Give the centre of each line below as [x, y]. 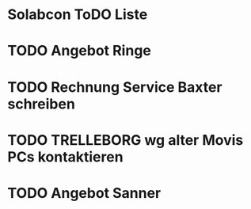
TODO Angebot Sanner [84, 193]
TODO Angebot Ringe [79, 51]
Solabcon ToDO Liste [78, 15]
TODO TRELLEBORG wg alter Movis [125, 140]
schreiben [42, 104]
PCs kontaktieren [65, 157]
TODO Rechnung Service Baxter [115, 87]
